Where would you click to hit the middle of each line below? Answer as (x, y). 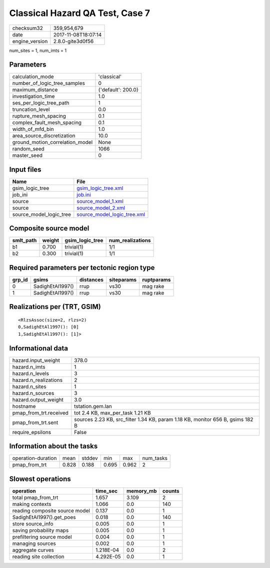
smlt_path (24, 240)
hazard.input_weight (36, 360)
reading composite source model (51, 510)
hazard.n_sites (29, 386)
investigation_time (33, 96)
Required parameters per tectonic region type (82, 267)
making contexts (32, 504)
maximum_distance (35, 90)
